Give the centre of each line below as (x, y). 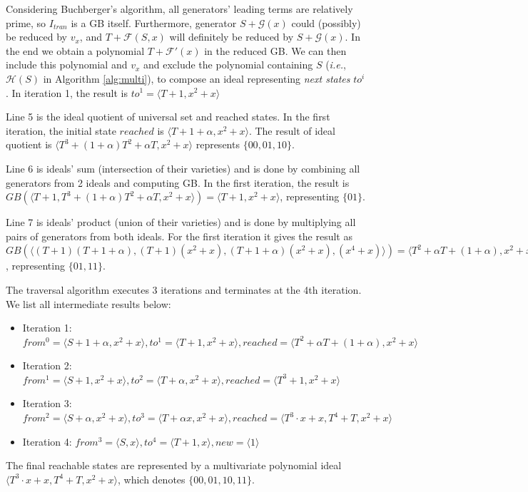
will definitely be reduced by (232, 37)
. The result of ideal (292, 130)
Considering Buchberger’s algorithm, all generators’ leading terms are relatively (179, 9)
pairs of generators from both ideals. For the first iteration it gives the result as (179, 236)
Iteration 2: (47, 365)
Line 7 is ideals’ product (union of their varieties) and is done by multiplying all (181, 222)
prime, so (26, 22)
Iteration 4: (47, 441)
